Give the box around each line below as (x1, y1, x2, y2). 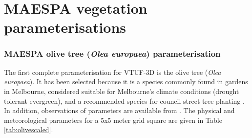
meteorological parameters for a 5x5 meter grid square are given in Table (4, 115, 222, 125)
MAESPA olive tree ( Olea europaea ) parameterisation (4, 47, 221, 60)
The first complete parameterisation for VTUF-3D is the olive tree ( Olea (4, 67, 221, 77)
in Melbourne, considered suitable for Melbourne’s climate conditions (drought (4, 86, 239, 96)
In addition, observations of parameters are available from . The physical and (4, 105, 235, 115)
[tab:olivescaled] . (4, 124, 53, 135)
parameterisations (4, 17, 126, 37)
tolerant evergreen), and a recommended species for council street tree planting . (4, 95, 245, 106)
